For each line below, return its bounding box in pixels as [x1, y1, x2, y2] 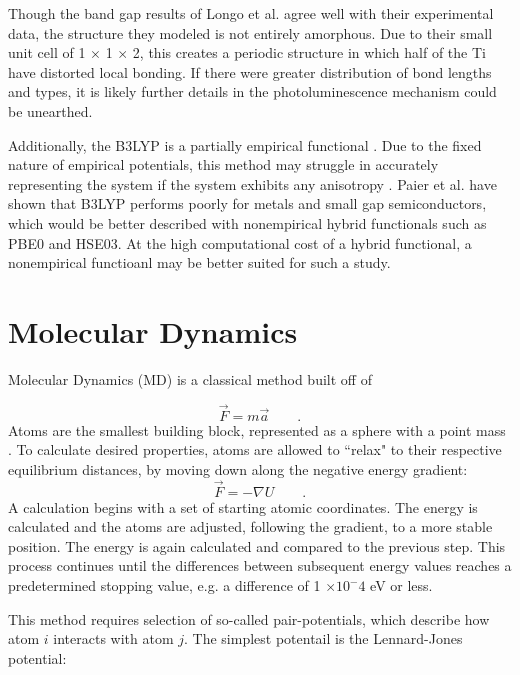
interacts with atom [53, 628, 174, 649]
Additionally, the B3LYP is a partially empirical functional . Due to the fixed [8, 134, 482, 155]
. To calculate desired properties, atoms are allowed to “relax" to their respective [8, 439, 502, 460]
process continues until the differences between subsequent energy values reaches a [8, 555, 512, 576]
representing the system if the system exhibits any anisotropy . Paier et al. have [8, 173, 497, 194]
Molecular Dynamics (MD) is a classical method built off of [8, 368, 372, 389]
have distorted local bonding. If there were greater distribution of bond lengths [8, 61, 492, 82]
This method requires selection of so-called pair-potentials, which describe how [8, 608, 490, 629]
